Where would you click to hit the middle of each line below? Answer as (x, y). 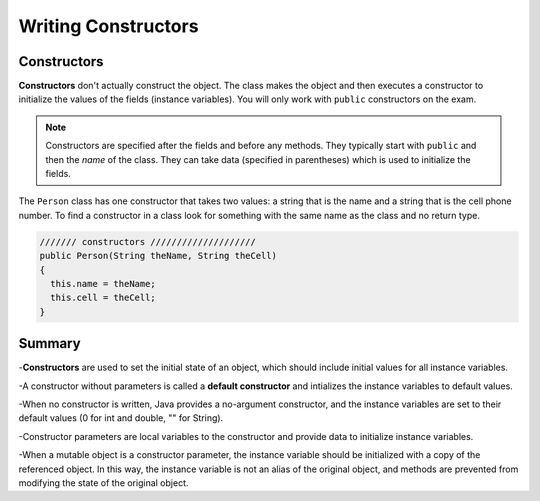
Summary (49, 343)
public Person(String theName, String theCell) (158, 256)
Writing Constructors (108, 26)
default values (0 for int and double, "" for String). (121, 418)
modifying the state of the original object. (103, 482)
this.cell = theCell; (103, 298)
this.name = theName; (103, 283)
